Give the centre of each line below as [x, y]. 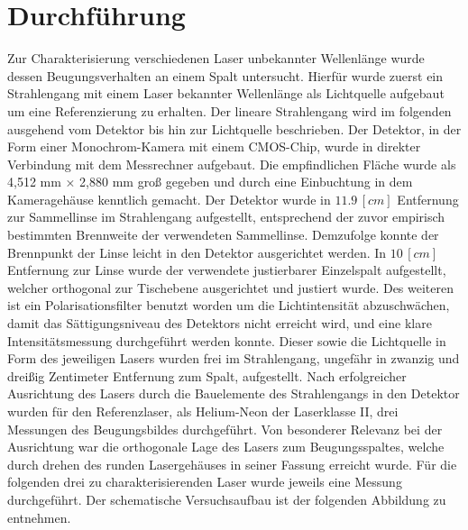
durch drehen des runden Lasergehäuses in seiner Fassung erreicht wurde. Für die [232, 464]
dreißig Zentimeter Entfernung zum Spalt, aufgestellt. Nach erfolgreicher [207, 375]
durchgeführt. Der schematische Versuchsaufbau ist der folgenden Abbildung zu [227, 499]
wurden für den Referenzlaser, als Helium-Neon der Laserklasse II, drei [203, 411]
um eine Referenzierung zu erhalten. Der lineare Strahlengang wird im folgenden [229, 110]
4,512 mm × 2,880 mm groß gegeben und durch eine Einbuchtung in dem [210, 182]
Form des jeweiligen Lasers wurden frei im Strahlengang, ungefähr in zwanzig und [234, 358]
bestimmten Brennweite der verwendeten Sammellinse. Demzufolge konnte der [223, 235]
